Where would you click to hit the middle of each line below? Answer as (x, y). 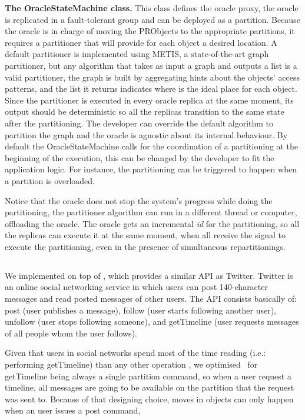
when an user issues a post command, (73, 410)
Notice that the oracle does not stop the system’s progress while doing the (139, 200)
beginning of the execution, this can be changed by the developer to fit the (140, 157)
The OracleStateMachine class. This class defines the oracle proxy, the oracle (152, 8)
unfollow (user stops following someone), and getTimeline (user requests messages (152, 321)
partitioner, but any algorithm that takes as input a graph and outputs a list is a (151, 65)
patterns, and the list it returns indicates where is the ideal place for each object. (151, 89)
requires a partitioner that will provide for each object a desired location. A (141, 42)
